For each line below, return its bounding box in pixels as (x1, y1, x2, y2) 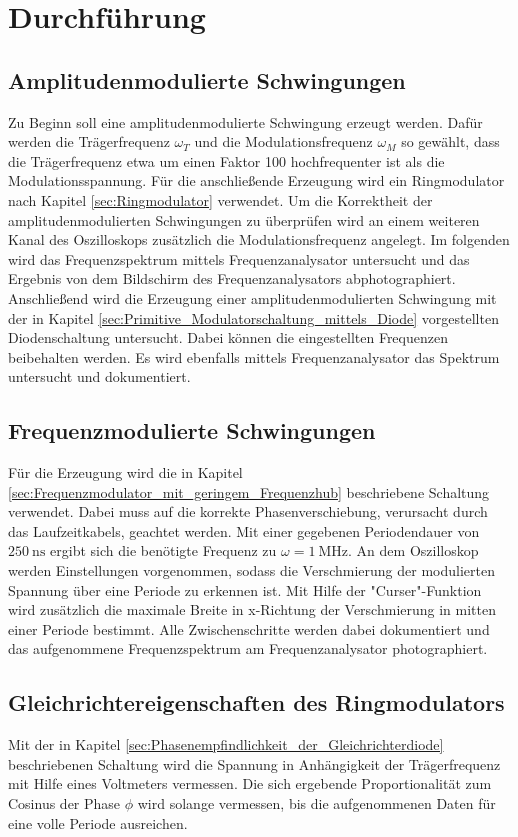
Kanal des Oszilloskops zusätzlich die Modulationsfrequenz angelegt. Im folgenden (8, 229, 510, 250)
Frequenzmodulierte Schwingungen (8, 415, 376, 446)
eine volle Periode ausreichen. (8, 812, 188, 833)
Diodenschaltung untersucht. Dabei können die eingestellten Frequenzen (8, 327, 448, 348)
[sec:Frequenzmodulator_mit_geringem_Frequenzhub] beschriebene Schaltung (8, 481, 490, 502)
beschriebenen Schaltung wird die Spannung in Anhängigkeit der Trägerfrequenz (8, 753, 501, 774)
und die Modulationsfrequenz (194, 131, 373, 152)
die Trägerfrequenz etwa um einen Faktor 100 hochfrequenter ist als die (8, 150, 445, 171)
